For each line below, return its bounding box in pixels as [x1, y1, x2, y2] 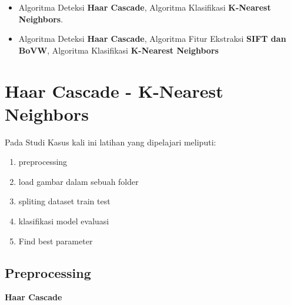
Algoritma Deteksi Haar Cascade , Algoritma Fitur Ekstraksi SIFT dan [18, 32, 286, 45]
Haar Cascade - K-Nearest [5, 78, 223, 102]
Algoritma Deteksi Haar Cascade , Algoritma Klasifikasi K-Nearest [18, 1, 271, 13]
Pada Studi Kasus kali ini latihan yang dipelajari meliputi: [5, 135, 216, 148]
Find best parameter [18, 234, 93, 247]
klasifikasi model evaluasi [18, 215, 109, 227]
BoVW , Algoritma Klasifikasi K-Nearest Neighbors [18, 44, 219, 56]
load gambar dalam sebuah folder [18, 175, 139, 187]
